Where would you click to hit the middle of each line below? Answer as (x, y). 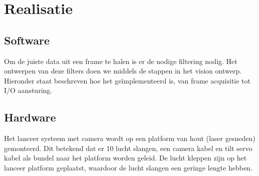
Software (27, 40)
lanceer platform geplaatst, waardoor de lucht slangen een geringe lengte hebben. (128, 167)
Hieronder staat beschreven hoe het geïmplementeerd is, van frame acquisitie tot (127, 80)
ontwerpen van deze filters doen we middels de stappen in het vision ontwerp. (123, 71)
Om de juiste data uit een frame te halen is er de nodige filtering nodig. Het (121, 61)
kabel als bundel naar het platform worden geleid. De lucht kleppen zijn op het (125, 158)
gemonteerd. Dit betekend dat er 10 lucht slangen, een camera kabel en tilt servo (128, 148)
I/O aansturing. (28, 90)
